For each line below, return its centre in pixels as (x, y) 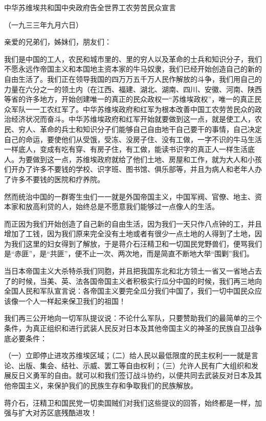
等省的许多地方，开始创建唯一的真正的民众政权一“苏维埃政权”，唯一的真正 (129, 99)
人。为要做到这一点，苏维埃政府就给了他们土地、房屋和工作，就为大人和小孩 (133, 159)
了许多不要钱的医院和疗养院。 (54, 179)
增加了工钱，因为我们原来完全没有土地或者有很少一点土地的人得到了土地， (129, 234)
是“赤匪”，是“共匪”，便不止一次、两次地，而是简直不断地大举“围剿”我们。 (129, 253)
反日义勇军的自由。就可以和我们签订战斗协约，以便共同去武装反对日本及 (133, 375)
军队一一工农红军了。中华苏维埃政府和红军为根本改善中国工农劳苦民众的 (133, 109)
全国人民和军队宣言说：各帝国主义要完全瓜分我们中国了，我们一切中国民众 (129, 291)
